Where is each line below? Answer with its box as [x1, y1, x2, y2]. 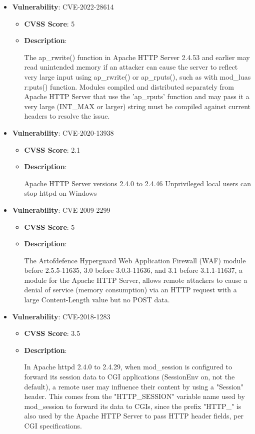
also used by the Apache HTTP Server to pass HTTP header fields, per [24, 410, 243, 421]
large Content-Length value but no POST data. [24, 294, 170, 305]
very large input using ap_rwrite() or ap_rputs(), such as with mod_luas [24, 71, 251, 82]
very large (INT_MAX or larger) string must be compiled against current [24, 101, 251, 111]
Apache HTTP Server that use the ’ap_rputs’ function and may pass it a [24, 91, 249, 102]
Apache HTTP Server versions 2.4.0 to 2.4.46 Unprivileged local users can [24, 178, 251, 188]
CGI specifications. [24, 420, 82, 430]
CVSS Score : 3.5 [24, 328, 80, 338]
